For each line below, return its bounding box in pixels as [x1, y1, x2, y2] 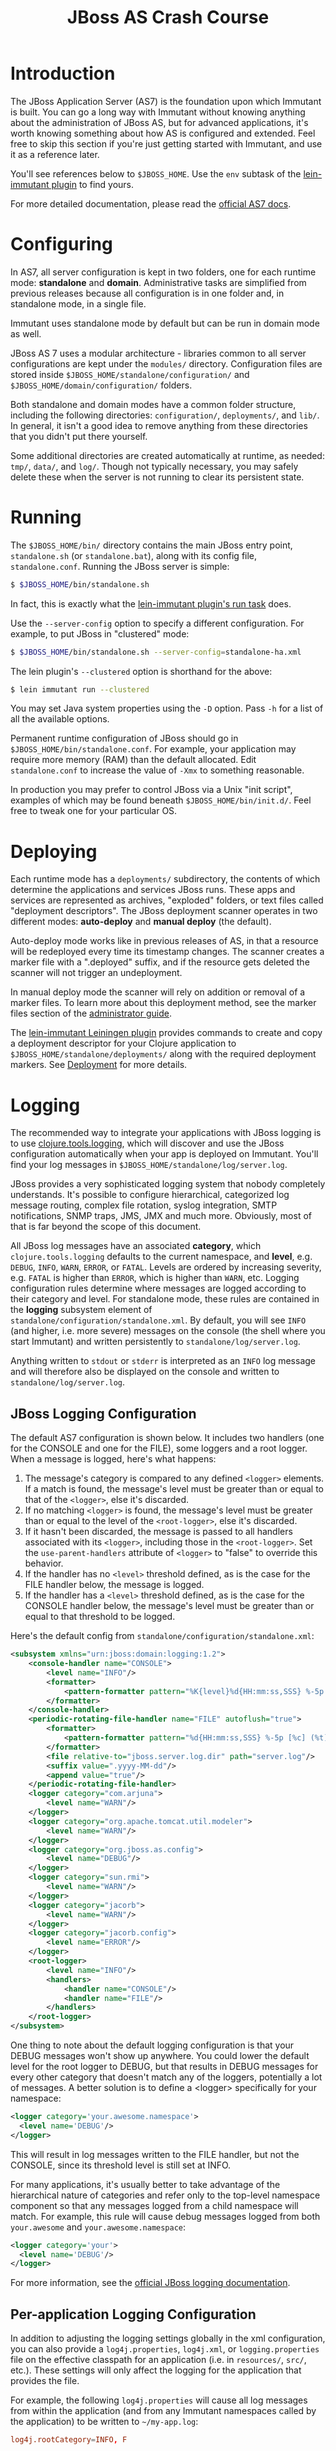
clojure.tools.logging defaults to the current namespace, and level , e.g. [10, 1251, 313, 1263]
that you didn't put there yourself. [10, 430, 148, 442]
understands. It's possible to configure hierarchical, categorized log [10, 1189, 290, 1201]
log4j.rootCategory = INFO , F [10, 2435, 128, 2445]
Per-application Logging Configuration [10, 2306, 257, 2323]
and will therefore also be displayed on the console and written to [10, 1366, 280, 1378]
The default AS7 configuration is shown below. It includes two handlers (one [10, 1432, 325, 1444]
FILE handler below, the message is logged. [24, 1579, 205, 1591]
